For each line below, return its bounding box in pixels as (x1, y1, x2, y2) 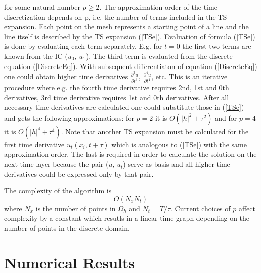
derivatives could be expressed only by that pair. (4, 168, 154, 179)
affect (238, 202, 255, 213)
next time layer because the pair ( (4, 159, 109, 169)
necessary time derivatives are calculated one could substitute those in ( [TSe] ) (4, 102, 244, 112)
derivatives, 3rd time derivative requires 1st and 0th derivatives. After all (4, 92, 229, 102)
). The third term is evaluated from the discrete (85, 50, 233, 61)
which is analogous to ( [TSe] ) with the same (111, 139, 247, 149)
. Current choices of (170, 202, 231, 213)
